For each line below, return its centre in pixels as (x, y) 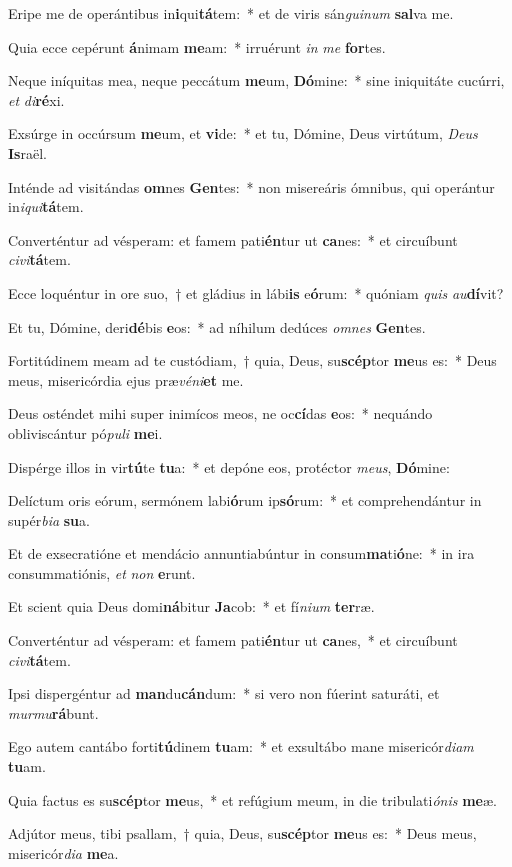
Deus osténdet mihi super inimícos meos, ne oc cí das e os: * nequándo (220, 413)
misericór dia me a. (63, 852)
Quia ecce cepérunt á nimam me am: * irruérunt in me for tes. (197, 46)
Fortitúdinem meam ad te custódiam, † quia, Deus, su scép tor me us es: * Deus (252, 360)
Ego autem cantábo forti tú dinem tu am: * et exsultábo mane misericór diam (241, 746)
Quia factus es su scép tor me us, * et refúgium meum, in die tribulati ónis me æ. (252, 799)
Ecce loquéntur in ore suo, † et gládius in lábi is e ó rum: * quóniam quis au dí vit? (256, 292)
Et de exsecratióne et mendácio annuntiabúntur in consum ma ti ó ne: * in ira (241, 553)
